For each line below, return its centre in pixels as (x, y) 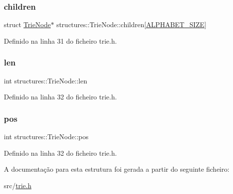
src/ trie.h (18, 185)
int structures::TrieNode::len (46, 80)
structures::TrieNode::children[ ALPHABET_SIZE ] (131, 24)
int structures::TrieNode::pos (46, 137)
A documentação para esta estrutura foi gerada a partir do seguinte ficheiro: (117, 169)
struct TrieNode (27, 24)
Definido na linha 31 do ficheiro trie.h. (60, 40)
